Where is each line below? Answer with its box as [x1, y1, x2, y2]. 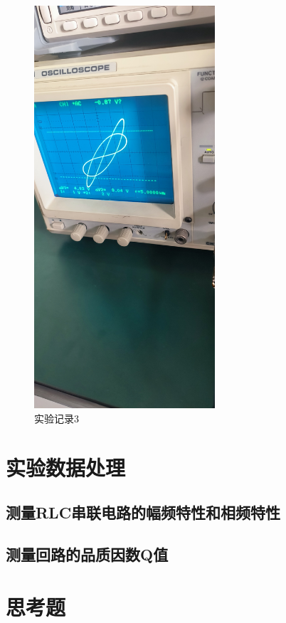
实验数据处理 [6, 452, 126, 481]
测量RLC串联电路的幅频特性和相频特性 [6, 501, 281, 523]
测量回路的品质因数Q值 [6, 543, 169, 565]
